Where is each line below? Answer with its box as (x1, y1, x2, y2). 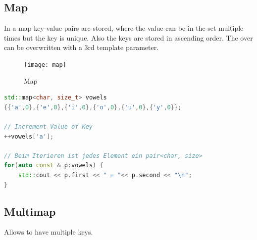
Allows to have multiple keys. (4, 227, 93, 237)
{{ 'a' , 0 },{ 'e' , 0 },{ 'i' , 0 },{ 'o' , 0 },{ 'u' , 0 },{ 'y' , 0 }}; (4, 103, 182, 111)
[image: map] (24, 61, 66, 68)
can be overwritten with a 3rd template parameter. (4, 42, 159, 52)
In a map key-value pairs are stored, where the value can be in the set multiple (4, 23, 244, 33)
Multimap (4, 203, 56, 219)
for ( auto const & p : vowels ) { (4, 162, 103, 169)
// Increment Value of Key (4, 123, 93, 131)
